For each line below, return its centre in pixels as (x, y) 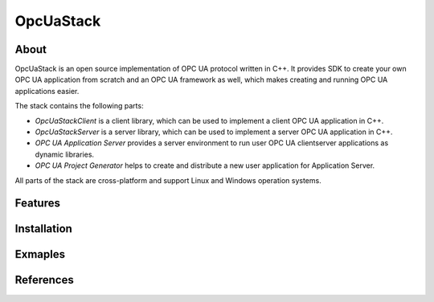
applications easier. (47, 91)
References (44, 280)
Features (37, 204)
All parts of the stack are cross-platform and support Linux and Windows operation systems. (168, 180)
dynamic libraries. (65, 154)
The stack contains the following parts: (79, 106)
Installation (43, 229)
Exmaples (40, 254)
